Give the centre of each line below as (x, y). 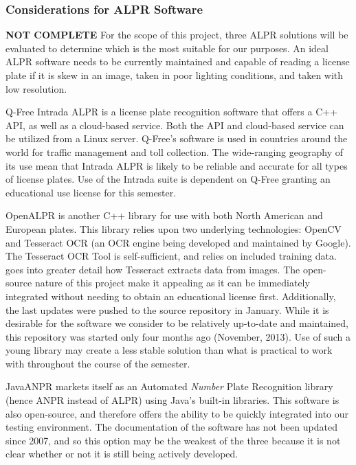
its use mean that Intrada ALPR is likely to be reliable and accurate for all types (177, 165)
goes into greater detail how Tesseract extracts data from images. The (153, 269)
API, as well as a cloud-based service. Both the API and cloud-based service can (175, 125)
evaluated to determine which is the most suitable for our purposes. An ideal (167, 48)
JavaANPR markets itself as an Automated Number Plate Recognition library (169, 386)
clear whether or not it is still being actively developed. (122, 454)
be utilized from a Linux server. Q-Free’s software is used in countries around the (177, 138)
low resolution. (36, 88)
